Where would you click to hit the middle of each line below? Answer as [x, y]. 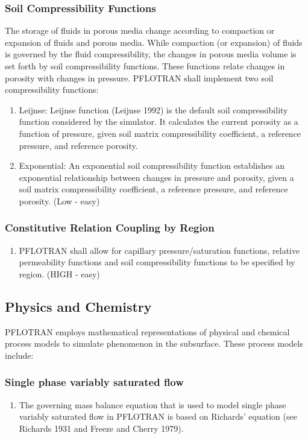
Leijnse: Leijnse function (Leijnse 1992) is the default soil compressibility [153, 109]
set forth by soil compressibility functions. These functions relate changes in [145, 66]
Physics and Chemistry [78, 306]
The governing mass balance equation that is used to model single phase [152, 404]
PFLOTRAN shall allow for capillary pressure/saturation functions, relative [159, 250]
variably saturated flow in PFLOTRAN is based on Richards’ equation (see [158, 416]
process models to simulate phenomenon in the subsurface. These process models [154, 343]
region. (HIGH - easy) [59, 273]
